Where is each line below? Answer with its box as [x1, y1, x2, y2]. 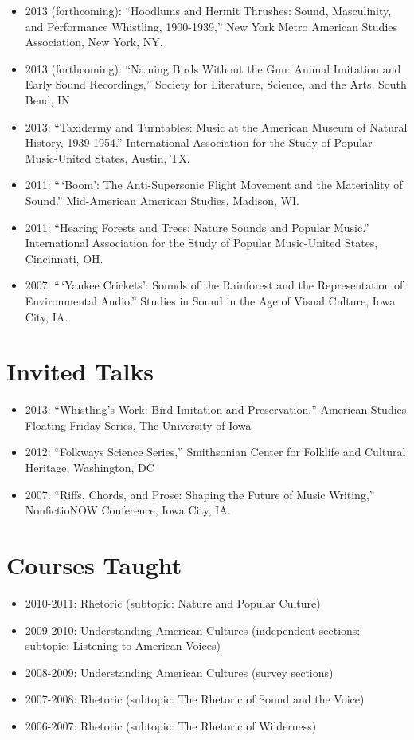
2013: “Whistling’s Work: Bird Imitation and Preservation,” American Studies [25, 401, 407, 418]
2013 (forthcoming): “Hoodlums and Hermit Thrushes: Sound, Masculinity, [25, 2, 392, 18]
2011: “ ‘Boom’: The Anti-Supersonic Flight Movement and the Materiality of [25, 176, 403, 193]
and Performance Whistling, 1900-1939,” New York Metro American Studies [25, 18, 398, 34]
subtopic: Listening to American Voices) [25, 637, 221, 654]
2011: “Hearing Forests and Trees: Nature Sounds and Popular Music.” [25, 218, 369, 235]
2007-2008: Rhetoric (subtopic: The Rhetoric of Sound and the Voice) [25, 691, 365, 707]
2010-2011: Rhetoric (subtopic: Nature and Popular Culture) [25, 594, 321, 611]
